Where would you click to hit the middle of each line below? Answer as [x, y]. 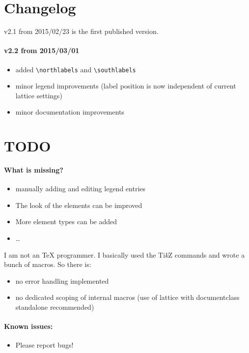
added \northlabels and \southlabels [76, 69]
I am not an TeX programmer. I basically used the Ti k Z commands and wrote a [124, 254]
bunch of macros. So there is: [48, 264]
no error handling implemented [62, 280]
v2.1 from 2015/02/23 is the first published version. [81, 31]
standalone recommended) [55, 307]
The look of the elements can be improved [79, 205]
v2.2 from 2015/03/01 [42, 50]
